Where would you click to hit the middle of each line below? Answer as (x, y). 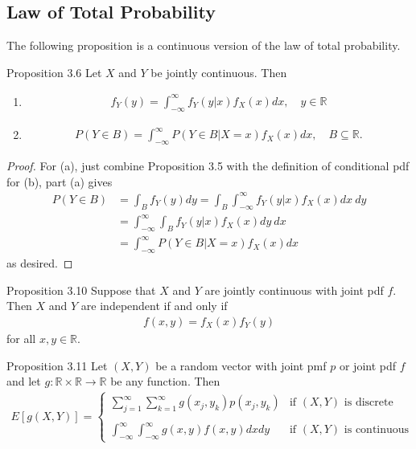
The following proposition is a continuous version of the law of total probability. (204, 45)
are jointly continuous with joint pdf (294, 290)
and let (24, 381)
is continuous (377, 430)
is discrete (369, 403)
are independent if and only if (154, 306)
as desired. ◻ (40, 263)
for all (21, 339)
